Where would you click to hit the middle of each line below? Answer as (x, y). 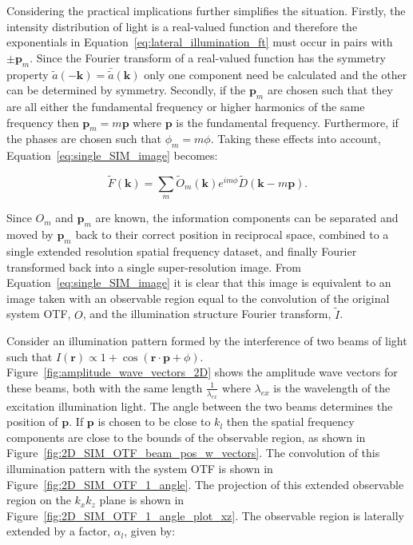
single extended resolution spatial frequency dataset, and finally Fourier (182, 251)
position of (32, 422)
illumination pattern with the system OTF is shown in (140, 469)
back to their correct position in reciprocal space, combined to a (232, 235)
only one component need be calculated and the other (276, 74)
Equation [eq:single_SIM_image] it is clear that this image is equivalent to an (199, 282)
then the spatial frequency (290, 422)
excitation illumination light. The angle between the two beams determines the (200, 406)
